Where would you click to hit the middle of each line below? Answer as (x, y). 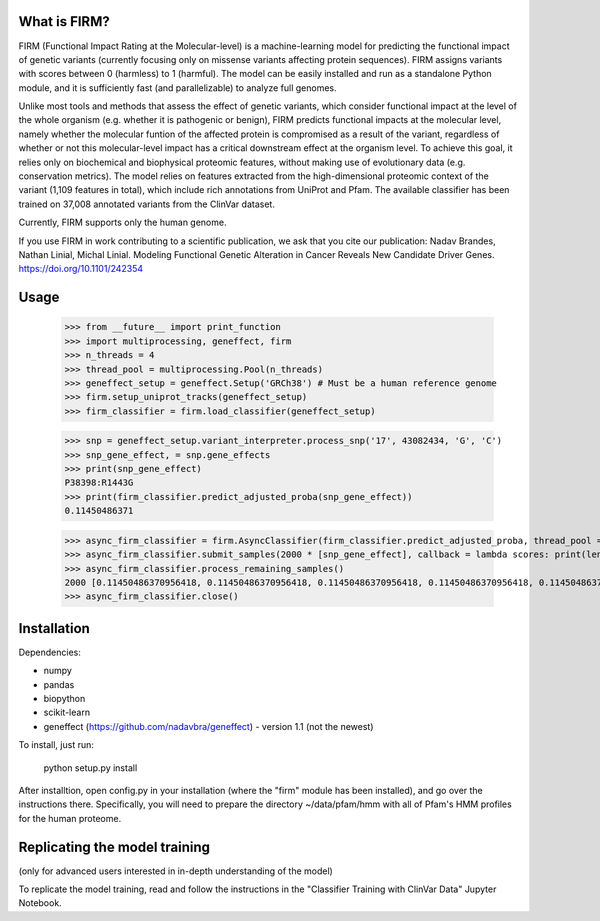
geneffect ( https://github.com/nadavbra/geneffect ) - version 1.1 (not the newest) (208, 726)
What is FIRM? (64, 21)
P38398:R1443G (99, 483)
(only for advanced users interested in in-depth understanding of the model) (176, 871)
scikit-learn (66, 712)
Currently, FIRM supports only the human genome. (122, 222)
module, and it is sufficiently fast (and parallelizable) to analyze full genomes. (177, 87)
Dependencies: (50, 652)
